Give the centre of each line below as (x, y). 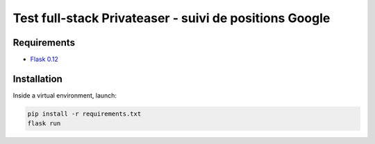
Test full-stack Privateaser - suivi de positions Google (172, 18)
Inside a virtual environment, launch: (65, 95)
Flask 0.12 (44, 60)
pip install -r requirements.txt (84, 114)
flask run (44, 124)
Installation (37, 79)
